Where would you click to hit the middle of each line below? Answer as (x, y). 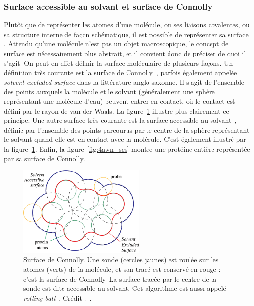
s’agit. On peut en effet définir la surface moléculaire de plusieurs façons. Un (118, 63)
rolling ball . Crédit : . (58, 297)
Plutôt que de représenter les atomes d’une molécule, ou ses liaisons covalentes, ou (127, 25)
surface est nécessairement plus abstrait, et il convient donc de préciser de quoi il (125, 53)
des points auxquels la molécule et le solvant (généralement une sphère (109, 91)
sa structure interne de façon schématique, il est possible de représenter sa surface (126, 34)
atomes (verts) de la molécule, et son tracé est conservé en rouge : (122, 269)
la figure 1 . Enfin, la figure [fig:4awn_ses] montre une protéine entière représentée (127, 148)
